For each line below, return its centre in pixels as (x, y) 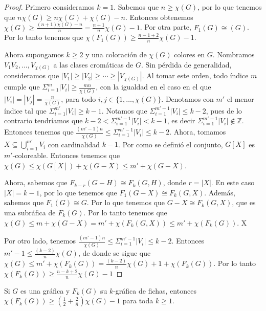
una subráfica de (30, 212)
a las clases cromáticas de (93, 64)
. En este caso (233, 182)
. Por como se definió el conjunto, (171, 144)
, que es (244, 202)
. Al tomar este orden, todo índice (195, 75)
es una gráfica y (45, 290)
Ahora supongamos (34, 54)
